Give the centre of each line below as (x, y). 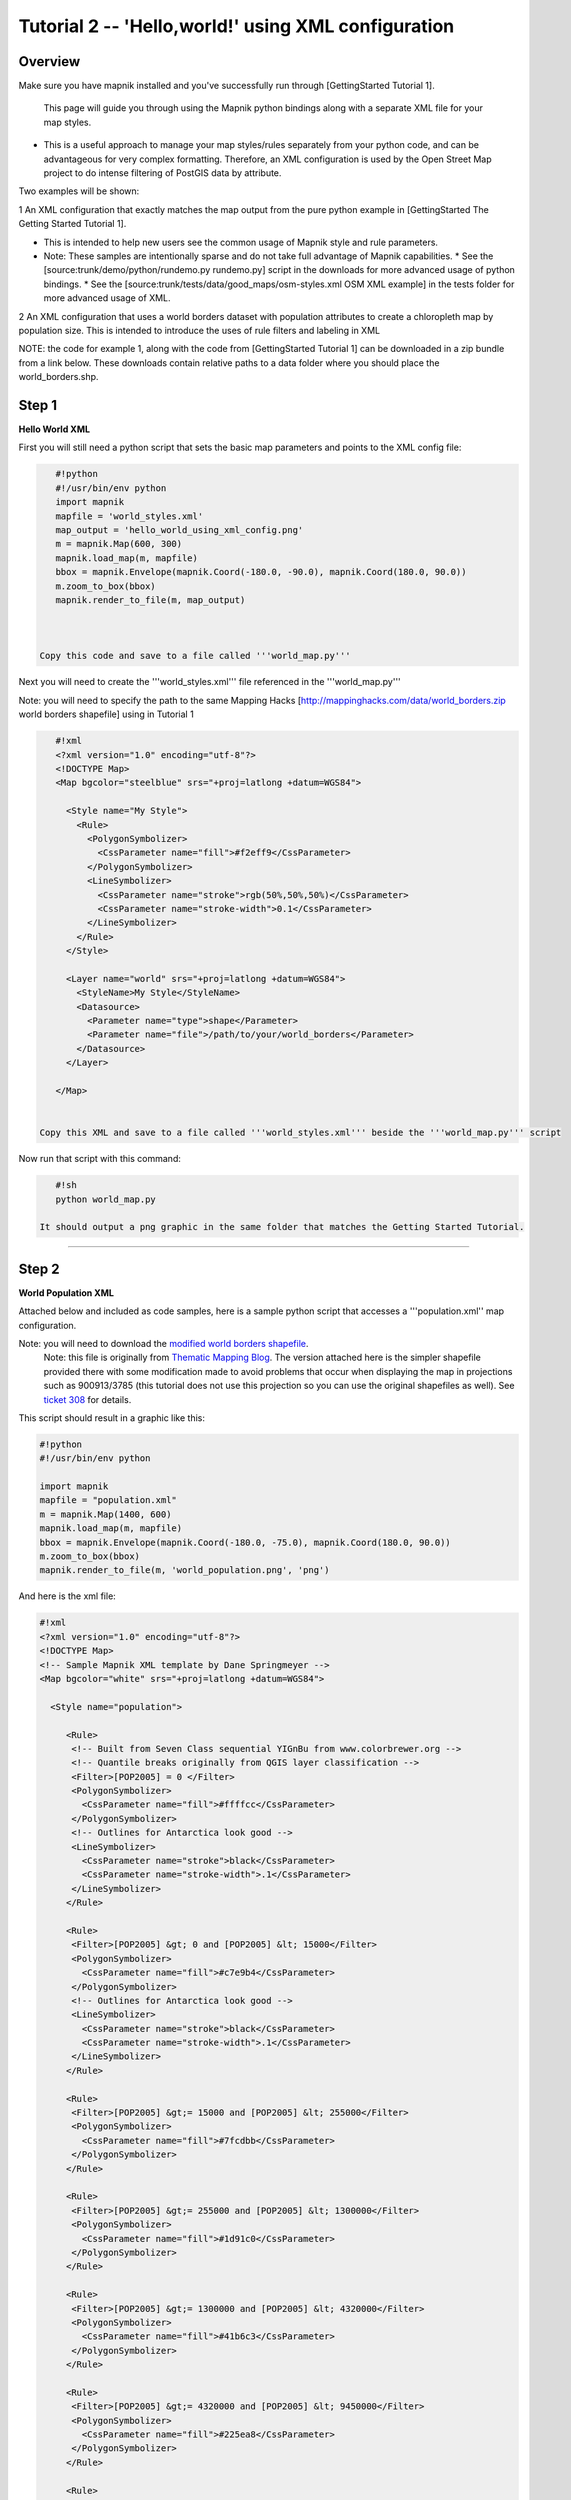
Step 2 (39, 1268)
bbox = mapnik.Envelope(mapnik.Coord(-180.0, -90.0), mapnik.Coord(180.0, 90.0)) (261, 572)
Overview (49, 61)
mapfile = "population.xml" (108, 1500)
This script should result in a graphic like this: (111, 1417)
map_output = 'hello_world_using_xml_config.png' (179, 529)
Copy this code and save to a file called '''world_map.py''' (195, 656)
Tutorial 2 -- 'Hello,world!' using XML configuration (236, 26)
